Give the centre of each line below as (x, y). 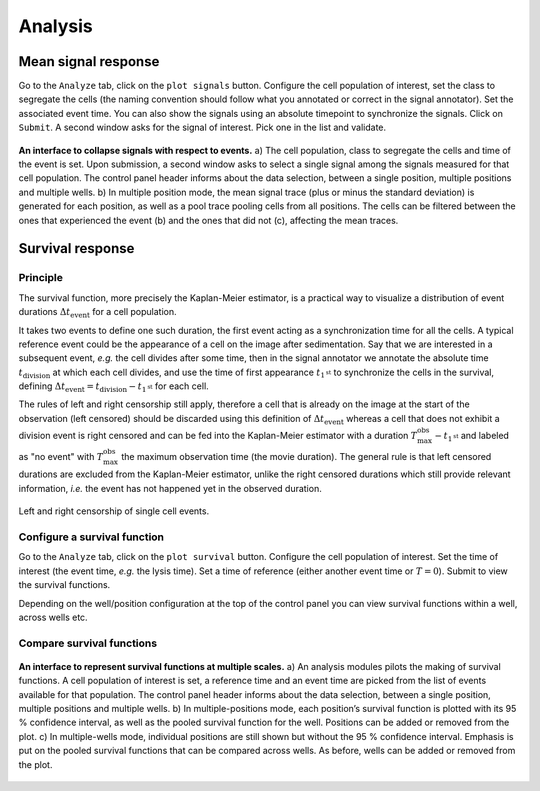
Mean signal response (89, 61)
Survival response (76, 248)
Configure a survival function (91, 537)
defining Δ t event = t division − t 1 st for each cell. (113, 387)
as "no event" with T (61, 456)
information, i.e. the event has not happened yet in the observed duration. (170, 488)
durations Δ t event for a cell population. (97, 313)
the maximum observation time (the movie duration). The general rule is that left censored (306, 456)
